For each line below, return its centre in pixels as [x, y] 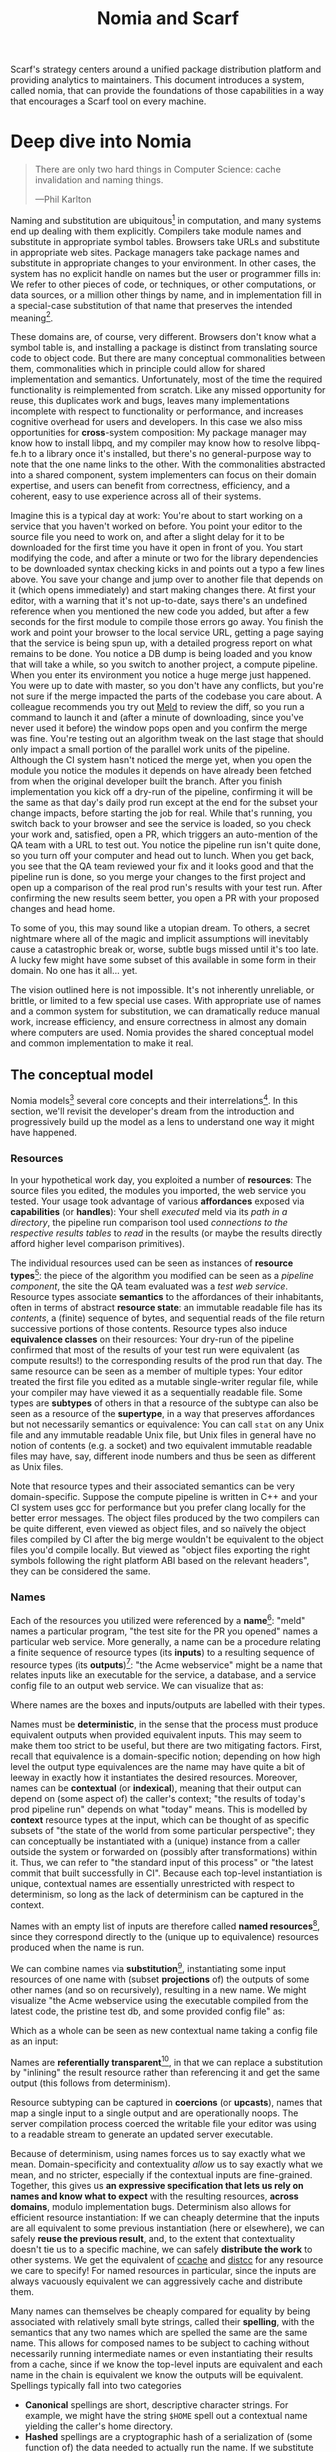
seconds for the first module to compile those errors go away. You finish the [167, 622]
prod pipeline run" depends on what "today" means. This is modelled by [159, 1809]
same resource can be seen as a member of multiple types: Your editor [156, 1371]
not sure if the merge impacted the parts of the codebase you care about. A [166, 696]
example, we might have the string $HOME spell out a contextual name [166, 2416]
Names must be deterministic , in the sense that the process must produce [164, 1724]
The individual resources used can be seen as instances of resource [152, 1263]
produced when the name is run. [77, 1948]
